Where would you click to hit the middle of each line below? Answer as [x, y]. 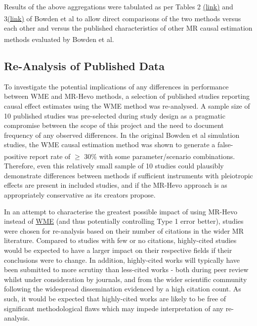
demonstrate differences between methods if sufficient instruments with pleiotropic [128, 175]
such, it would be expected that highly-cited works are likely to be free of [115, 299]
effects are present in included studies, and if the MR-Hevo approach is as [116, 185]
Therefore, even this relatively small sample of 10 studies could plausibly [114, 166]
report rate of [50, 156]
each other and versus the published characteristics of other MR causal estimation [128, 27]
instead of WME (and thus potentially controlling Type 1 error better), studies [124, 221]
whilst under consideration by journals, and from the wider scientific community [126, 279]
